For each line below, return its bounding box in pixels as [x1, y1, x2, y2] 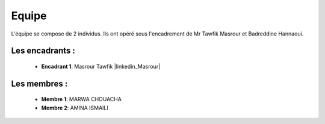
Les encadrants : [11, 46, 75, 56]
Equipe [11, 9, 48, 22]
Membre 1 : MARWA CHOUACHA [41, 96, 122, 103]
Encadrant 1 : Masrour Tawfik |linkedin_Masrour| [41, 63, 161, 70]
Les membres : [11, 78, 68, 88]
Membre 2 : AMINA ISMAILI [41, 104, 108, 111]
